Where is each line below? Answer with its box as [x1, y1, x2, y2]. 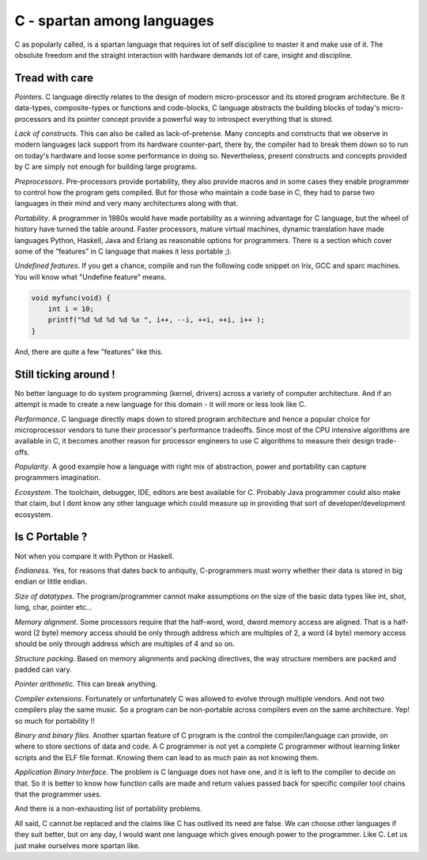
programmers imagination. [14, 473, 101, 482]
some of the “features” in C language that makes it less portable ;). [14, 246, 232, 256]
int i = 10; [47, 305, 95, 314]
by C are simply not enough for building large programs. [14, 162, 198, 172]
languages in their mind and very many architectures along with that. [14, 199, 239, 208]
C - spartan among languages [14, 12, 215, 29]
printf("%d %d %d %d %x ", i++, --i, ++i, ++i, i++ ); [47, 315, 265, 325]
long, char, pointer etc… [14, 603, 93, 612]
